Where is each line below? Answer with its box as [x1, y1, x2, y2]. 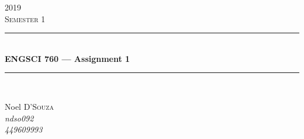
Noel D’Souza [5, 100, 54, 112]
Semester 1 [5, 12, 46, 25]
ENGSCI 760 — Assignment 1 [5, 52, 130, 64]
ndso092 [5, 112, 34, 124]
